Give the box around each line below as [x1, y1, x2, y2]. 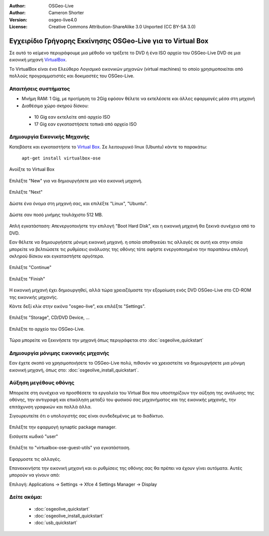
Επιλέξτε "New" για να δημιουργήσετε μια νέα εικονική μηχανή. [9, 177, 142, 184]
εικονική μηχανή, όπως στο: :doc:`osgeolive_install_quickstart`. [9, 367, 139, 373]
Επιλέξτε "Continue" [9, 265, 52, 270]
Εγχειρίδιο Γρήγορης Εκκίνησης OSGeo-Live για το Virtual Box [9, 36, 209, 45]
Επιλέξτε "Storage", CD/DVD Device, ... [9, 314, 90, 321]
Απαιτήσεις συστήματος [9, 85, 70, 92]
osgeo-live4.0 [48, 16, 77, 22]
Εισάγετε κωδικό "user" [9, 433, 58, 439]
